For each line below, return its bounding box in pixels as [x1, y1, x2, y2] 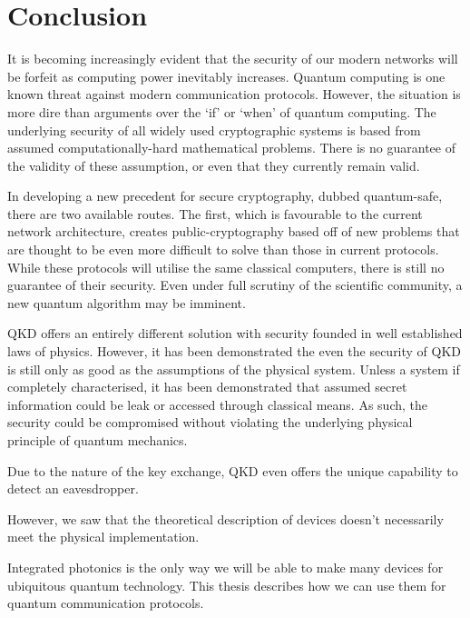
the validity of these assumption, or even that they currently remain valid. [7, 155, 420, 174]
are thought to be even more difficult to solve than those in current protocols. [7, 240, 439, 259]
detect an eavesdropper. [7, 479, 139, 498]
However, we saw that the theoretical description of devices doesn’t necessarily [7, 509, 444, 528]
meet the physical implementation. [7, 527, 200, 546]
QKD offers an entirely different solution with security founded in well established [7, 324, 463, 343]
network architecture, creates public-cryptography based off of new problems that [7, 222, 460, 241]
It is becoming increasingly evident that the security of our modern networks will [7, 49, 458, 68]
